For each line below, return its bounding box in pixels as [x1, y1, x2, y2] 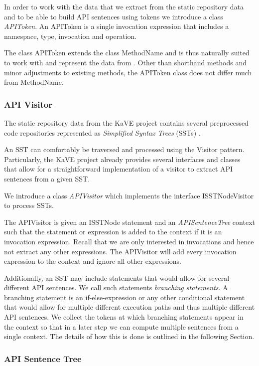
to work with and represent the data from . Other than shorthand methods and [4, 57, 247, 67]
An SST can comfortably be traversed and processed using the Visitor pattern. [4, 144, 245, 155]
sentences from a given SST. [4, 173, 90, 183]
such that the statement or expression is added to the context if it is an [4, 226, 222, 237]
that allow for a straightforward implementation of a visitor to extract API [4, 164, 233, 174]
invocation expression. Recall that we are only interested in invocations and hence [4, 236, 254, 246]
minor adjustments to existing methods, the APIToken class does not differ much [4, 67, 252, 77]
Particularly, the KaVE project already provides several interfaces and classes [4, 154, 241, 164]
